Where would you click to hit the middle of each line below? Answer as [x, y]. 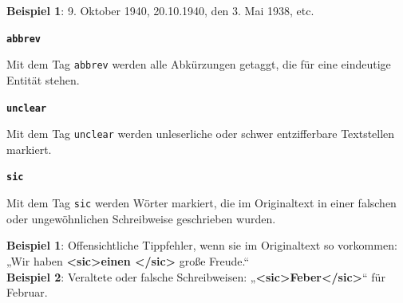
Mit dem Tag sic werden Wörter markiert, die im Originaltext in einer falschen [201, 203]
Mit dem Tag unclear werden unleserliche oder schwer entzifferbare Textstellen [201, 134]
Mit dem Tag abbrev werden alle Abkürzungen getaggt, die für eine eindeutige [199, 64]
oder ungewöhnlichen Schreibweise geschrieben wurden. [141, 218]
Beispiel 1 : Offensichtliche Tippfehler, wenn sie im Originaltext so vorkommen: [202, 245]
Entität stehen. [43, 79]
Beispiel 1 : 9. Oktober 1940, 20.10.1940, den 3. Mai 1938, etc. [160, 10]
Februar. [27, 292]
